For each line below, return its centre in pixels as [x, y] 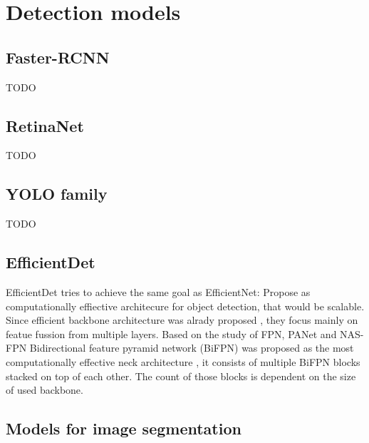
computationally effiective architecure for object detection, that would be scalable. [185, 306]
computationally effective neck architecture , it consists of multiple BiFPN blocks [183, 361]
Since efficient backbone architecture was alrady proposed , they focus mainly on [182, 320]
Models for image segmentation [124, 428]
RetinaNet [45, 125]
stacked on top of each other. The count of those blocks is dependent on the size [181, 376]
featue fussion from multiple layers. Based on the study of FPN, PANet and [171, 333]
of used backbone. [45, 390]
